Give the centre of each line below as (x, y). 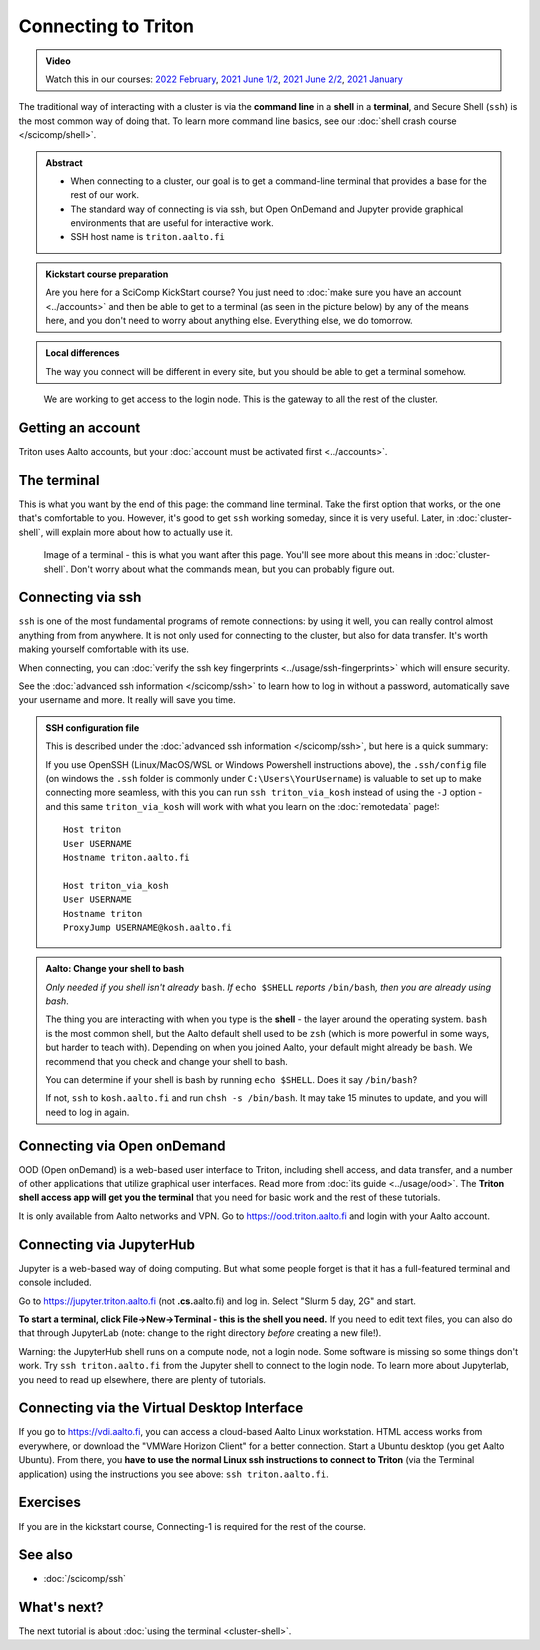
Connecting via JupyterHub (106, 1244)
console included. (55, 1282)
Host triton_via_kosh (116, 885)
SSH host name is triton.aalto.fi (147, 237)
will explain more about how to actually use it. (139, 532)
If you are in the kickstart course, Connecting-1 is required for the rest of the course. (192, 1526)
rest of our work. (105, 195)
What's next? (61, 1607)
